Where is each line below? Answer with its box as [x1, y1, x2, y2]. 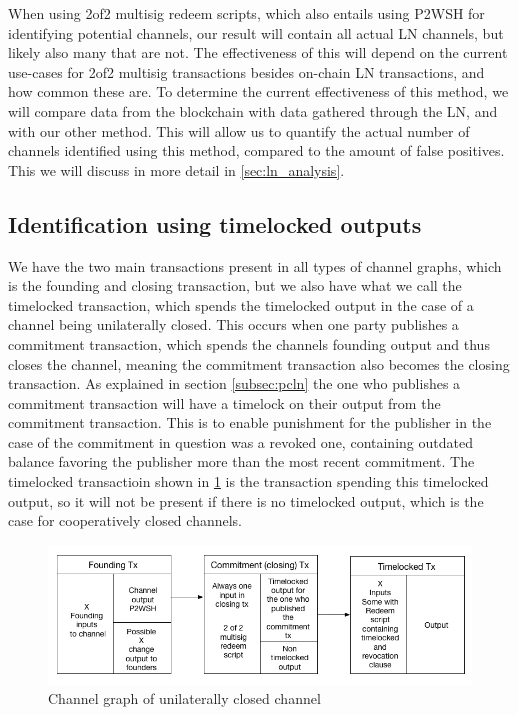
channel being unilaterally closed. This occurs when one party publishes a [8, 314, 459, 335]
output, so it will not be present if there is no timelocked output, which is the [8, 490, 484, 511]
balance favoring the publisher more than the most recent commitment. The [8, 451, 475, 472]
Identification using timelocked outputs [8, 208, 422, 239]
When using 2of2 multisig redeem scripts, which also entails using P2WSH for [8, 3, 485, 23]
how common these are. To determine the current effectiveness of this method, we [8, 81, 509, 102]
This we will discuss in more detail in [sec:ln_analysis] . [8, 159, 345, 180]
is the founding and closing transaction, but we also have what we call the [8, 275, 462, 296]
